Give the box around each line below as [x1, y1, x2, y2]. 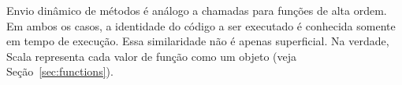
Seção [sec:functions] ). [6, 63, 114, 80]
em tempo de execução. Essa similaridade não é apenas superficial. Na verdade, [6, 33, 389, 49]
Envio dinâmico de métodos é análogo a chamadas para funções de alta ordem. [6, 2, 387, 18]
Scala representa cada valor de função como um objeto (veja [6, 48, 297, 64]
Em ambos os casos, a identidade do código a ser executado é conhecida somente [6, 17, 396, 34]
